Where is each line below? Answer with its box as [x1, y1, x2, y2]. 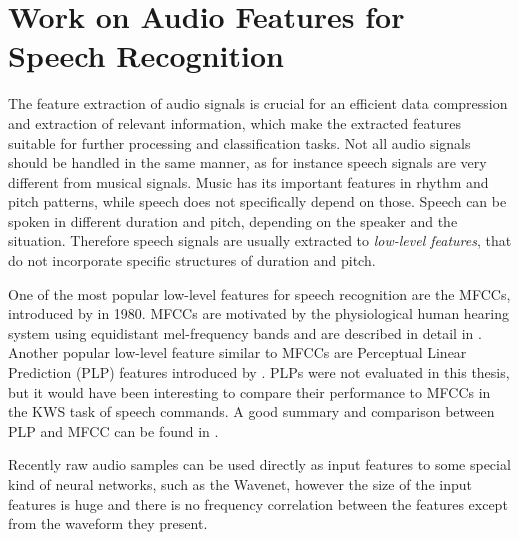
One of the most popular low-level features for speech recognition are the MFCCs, [8, 283, 511, 304]
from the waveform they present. [8, 513, 208, 534]
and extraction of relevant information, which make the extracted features [8, 112, 461, 133]
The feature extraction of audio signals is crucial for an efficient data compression [8, 93, 508, 114]
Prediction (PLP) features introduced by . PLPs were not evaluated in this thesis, [8, 362, 510, 383]
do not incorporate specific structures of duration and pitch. [8, 250, 376, 271]
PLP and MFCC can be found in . [8, 420, 219, 441]
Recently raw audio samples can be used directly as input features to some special [8, 454, 511, 475]
